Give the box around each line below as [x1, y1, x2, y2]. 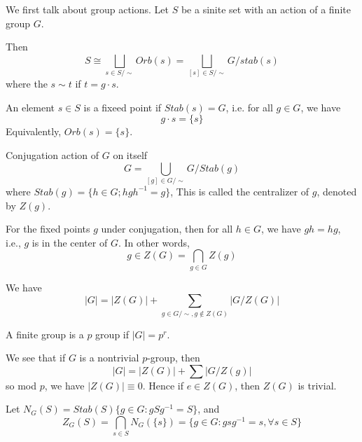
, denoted [316, 184, 357, 198]
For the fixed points [6, 221, 90, 236]
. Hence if [142, 378, 183, 392]
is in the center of [32, 235, 108, 249]
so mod [6, 378, 37, 392]
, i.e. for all [225, 99, 273, 114]
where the [6, 76, 48, 91]
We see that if [6, 350, 66, 365]
